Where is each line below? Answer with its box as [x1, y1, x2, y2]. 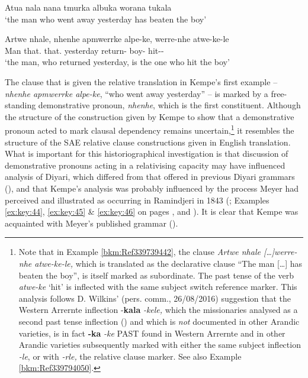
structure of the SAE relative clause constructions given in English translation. [5, 135, 291, 148]
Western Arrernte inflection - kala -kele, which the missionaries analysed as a [18, 303, 298, 316]
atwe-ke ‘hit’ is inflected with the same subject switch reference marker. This [18, 280, 297, 293]
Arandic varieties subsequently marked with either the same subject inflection [18, 338, 301, 351]
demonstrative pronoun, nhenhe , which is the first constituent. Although [38, 99, 301, 111]
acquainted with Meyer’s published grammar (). [5, 217, 178, 229]
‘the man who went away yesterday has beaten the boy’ [5, 12, 207, 25]
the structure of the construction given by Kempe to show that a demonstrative [5, 110, 294, 122]
